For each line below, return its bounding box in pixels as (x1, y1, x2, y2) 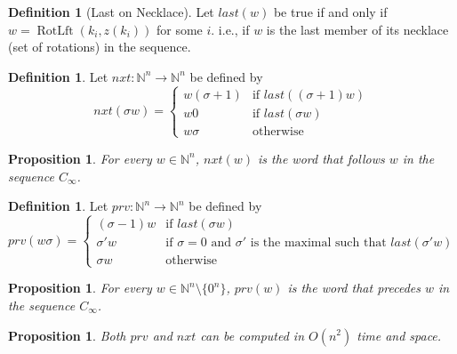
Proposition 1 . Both (8, 326, 126, 344)
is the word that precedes (287, 278, 421, 297)
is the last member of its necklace (266, 20, 449, 38)
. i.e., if (211, 20, 250, 38)
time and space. (357, 326, 442, 344)
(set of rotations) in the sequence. (8, 37, 191, 56)
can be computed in (200, 326, 305, 344)
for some (156, 20, 203, 38)
